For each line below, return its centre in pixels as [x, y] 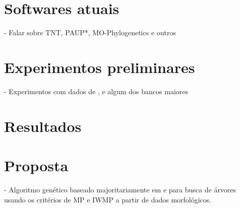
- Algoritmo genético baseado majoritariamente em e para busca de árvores [120, 189]
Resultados [43, 126]
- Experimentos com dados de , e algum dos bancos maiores [96, 91]
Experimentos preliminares [100, 67]
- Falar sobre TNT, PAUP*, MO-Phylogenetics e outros [90, 32]
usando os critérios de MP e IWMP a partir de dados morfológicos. [108, 199]
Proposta [36, 165]
